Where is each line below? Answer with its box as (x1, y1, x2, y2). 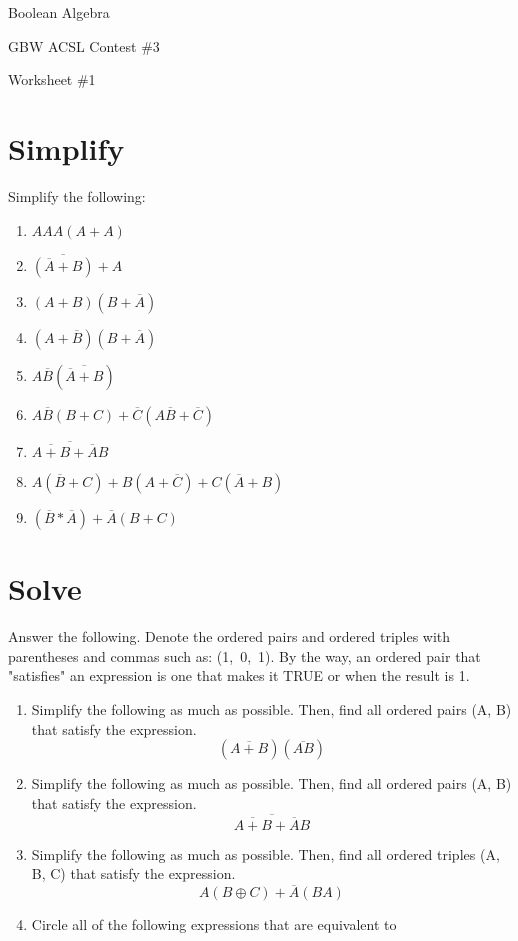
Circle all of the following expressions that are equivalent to (31, 914, 397, 935)
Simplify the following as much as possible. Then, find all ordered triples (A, (31, 843, 500, 864)
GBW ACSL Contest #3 (8, 35, 160, 56)
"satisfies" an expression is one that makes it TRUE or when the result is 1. (8, 665, 470, 686)
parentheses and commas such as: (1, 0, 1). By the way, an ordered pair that (8, 645, 481, 666)
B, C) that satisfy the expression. (31, 863, 236, 884)
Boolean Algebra (8, 2, 110, 22)
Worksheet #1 (8, 69, 96, 90)
